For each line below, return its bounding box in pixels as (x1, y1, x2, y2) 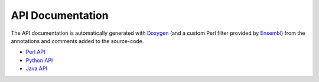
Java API (25, 65, 47, 72)
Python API (25, 57, 53, 64)
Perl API (25, 48, 45, 55)
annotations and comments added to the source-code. (11, 37, 144, 44)
